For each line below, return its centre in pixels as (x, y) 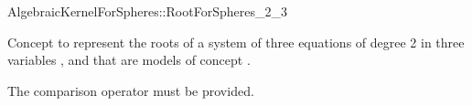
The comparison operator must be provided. (131, 90)
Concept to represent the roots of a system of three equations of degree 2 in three (236, 42)
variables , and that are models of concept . (129, 60)
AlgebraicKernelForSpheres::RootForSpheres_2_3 (147, 11)
